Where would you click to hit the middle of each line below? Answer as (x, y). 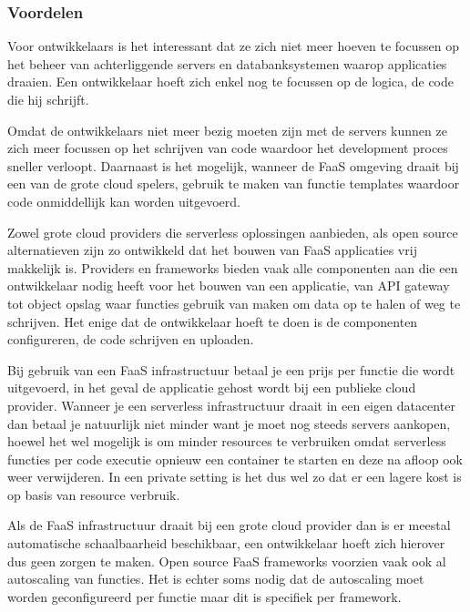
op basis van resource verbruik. (94, 494)
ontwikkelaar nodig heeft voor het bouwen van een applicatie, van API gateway (229, 286)
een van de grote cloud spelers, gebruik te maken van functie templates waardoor (234, 184)
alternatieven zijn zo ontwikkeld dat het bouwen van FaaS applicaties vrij (212, 250)
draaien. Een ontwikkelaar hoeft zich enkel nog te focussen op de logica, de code (231, 82)
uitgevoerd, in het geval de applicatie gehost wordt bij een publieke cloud (212, 388)
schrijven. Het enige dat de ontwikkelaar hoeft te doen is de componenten (213, 321)
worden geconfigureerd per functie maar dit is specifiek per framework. (204, 596)
